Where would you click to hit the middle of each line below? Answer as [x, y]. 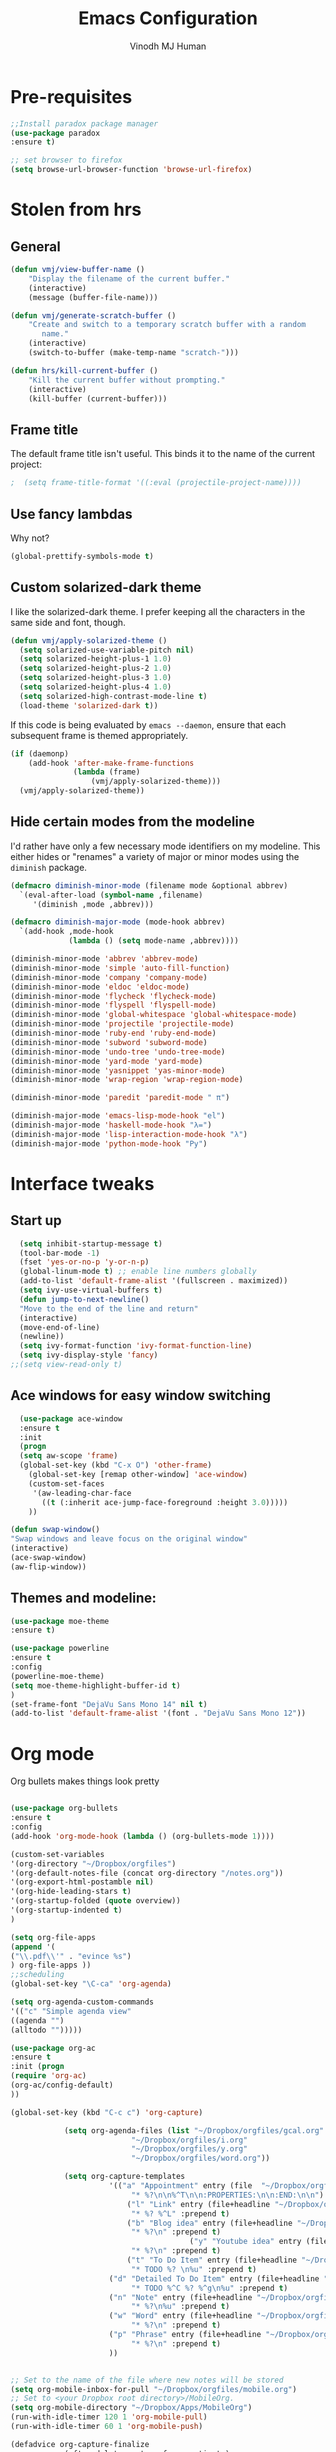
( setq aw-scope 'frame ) [68, 1456]
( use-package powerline [60, 1648]
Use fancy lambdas [71, 513]
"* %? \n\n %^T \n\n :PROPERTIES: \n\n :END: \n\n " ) [228, 2195]
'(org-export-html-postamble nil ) [82, 1882]
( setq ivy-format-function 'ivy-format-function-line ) [136, 1346]
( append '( [33, 1947]
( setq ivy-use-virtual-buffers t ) [91, 1290]
